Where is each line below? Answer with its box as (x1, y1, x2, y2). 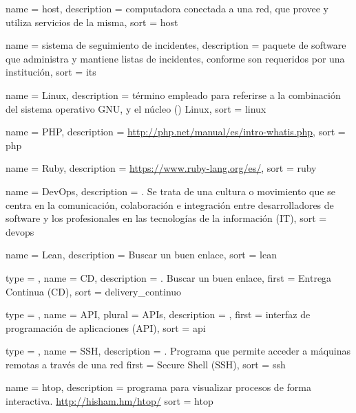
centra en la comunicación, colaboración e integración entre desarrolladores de (6, 197, 334, 212)
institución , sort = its (6, 65, 96, 79)
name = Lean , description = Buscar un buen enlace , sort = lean (6, 247, 277, 262)
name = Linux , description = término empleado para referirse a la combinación (6, 87, 341, 102)
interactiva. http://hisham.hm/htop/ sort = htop (6, 394, 213, 408)
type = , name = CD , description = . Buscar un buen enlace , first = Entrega (6, 270, 332, 284)
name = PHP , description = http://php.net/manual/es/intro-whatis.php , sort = (6, 124, 346, 139)
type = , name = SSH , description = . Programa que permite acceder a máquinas (6, 344, 351, 358)
